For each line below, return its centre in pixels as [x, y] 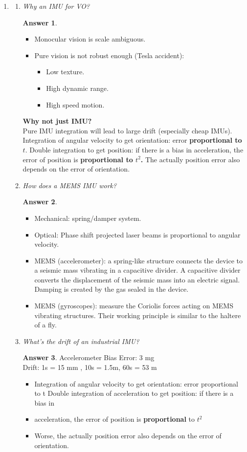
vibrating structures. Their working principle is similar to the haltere [138, 315]
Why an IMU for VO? [56, 6]
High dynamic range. [77, 88]
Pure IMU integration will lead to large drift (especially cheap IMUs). [127, 130]
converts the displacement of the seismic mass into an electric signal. [137, 279]
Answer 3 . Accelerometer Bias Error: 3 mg [89, 357]
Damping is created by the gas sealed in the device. [112, 289]
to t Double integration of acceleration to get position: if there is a [134, 393]
